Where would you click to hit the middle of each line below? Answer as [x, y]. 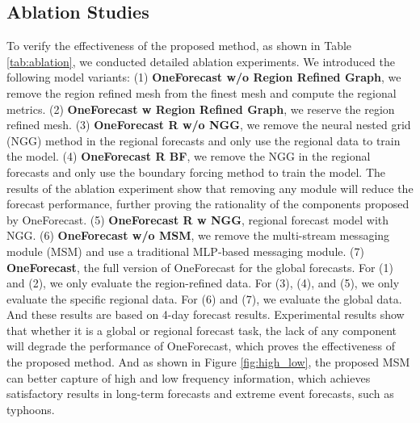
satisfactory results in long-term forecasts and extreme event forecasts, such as [200, 394]
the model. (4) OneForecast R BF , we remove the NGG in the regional [189, 156]
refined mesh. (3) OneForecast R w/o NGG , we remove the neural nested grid [209, 125]
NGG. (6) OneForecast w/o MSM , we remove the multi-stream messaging [198, 235]
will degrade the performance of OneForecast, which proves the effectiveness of [201, 346]
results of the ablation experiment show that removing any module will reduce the [210, 188]
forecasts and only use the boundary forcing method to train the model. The [196, 172]
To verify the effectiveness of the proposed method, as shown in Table [179, 46]
